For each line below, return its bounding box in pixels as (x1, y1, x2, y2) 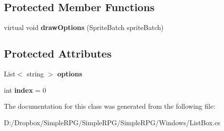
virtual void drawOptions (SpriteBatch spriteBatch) (4, 22, 164, 32)
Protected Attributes (4, 46, 112, 61)
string (26, 69, 44, 78)
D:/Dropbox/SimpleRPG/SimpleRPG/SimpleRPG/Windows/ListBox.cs (4, 117, 221, 127)
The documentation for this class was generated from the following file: (4, 101, 215, 111)
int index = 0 (4, 85, 46, 95)
